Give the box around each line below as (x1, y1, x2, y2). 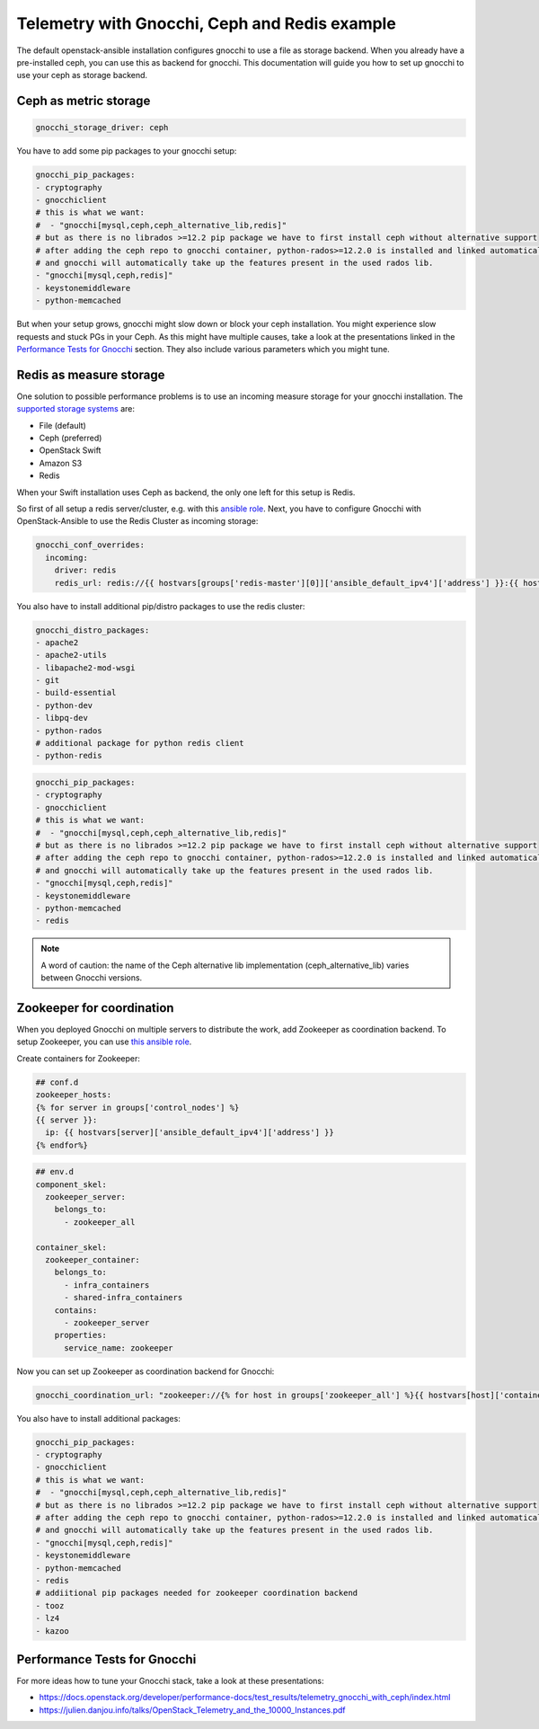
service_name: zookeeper (64, 1343, 174, 1352)
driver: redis (54, 565, 117, 575)
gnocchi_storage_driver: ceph (35, 122, 169, 133)
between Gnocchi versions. (40, 972, 143, 983)
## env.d (35, 1166, 75, 1177)
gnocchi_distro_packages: (35, 625, 150, 635)
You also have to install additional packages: (16, 1413, 181, 1423)
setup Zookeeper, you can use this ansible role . (16, 1036, 192, 1047)
